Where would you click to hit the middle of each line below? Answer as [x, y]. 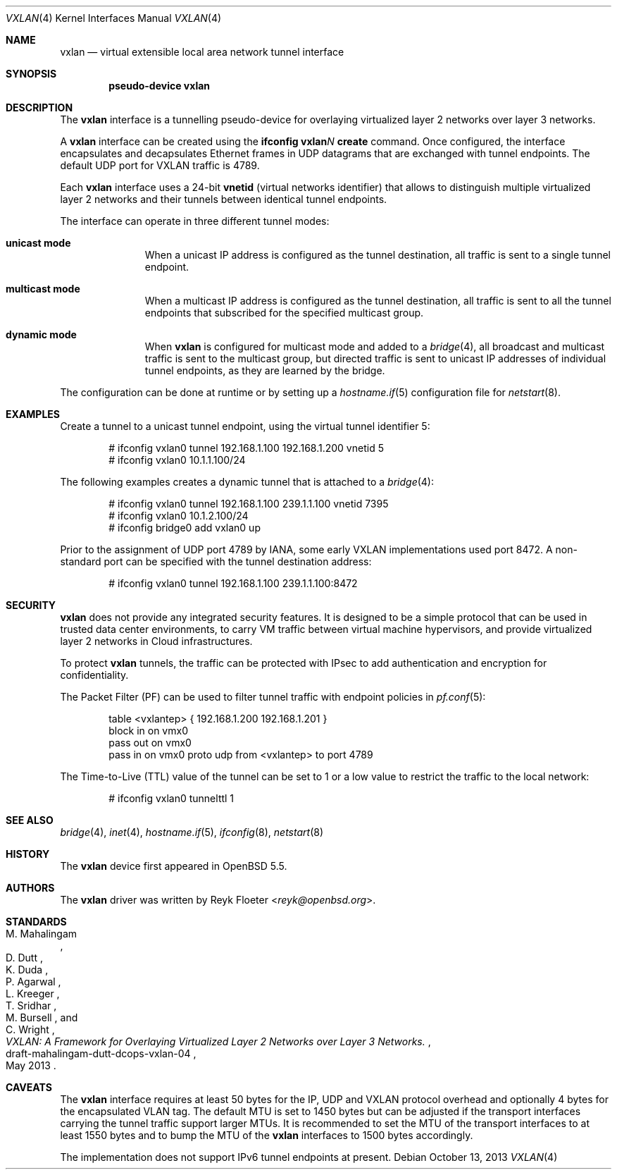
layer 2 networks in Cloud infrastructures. [156, 641]
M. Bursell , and [42, 1017]
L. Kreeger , [33, 993]
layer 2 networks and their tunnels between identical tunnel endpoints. [224, 199]
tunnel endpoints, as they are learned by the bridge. [265, 370]
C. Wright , [30, 1029]
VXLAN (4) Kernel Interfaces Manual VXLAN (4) [114, 18]
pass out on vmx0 [150, 743]
